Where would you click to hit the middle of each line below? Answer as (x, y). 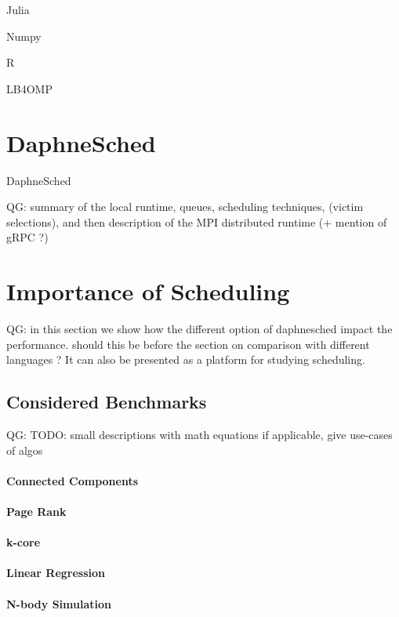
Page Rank (36, 511)
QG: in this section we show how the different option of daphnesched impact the (199, 328)
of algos (25, 450)
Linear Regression (56, 573)
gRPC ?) (27, 237)
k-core (24, 542)
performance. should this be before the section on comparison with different (188, 344)
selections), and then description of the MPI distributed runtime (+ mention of (197, 221)
